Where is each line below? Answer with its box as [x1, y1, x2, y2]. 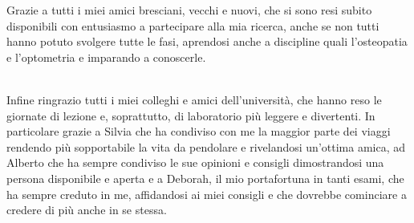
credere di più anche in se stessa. [6, 201, 167, 218]
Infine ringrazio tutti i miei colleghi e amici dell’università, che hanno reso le [6, 91, 382, 107]
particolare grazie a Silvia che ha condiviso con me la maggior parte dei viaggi [6, 123, 391, 140]
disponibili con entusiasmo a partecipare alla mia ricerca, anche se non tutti [6, 17, 379, 34]
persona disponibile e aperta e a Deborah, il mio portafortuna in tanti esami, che [6, 169, 404, 186]
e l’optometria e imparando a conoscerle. [6, 48, 206, 65]
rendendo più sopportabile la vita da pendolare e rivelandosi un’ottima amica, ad [6, 138, 405, 155]
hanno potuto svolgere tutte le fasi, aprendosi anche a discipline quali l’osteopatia [6, 33, 408, 50]
